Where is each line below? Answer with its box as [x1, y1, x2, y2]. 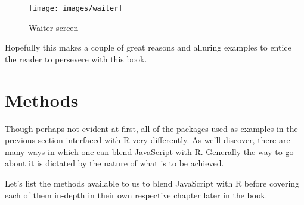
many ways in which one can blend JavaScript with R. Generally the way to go [5, 145, 294, 157]
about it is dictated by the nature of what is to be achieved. [5, 157, 224, 169]
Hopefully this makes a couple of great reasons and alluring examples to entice [5, 41, 291, 53]
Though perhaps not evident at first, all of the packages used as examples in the [5, 122, 298, 134]
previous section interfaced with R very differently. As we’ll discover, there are [5, 134, 290, 146]
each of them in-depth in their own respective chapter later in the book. [5, 188, 268, 201]
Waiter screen [29, 21, 79, 33]
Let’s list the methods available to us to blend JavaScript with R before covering [5, 176, 300, 189]
